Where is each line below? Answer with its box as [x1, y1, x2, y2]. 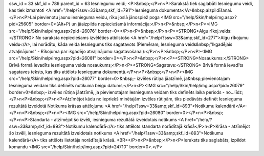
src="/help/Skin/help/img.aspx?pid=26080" [77, 110, 166, 116]
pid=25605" [9, 21, 34, 27]
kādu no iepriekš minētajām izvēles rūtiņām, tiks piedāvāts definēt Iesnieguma [85, 96, 242, 102]
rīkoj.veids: [209, 28, 232, 34]
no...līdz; [225, 89, 243, 95]
